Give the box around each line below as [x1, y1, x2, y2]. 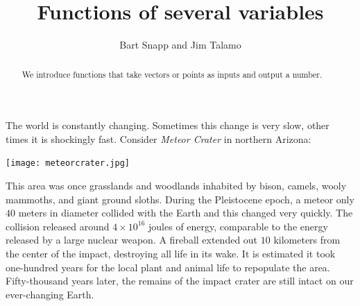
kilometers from [273, 232, 341, 247]
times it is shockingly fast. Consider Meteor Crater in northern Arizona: [6, 131, 311, 146]
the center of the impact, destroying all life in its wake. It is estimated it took [6, 246, 336, 260]
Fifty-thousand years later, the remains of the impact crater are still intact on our [6, 273, 354, 288]
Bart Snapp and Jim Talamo [119, 37, 241, 52]
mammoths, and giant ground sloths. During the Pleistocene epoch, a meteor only [6, 192, 354, 206]
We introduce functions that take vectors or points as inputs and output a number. [22, 68, 323, 80]
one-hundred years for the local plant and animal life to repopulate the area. [6, 260, 330, 274]
